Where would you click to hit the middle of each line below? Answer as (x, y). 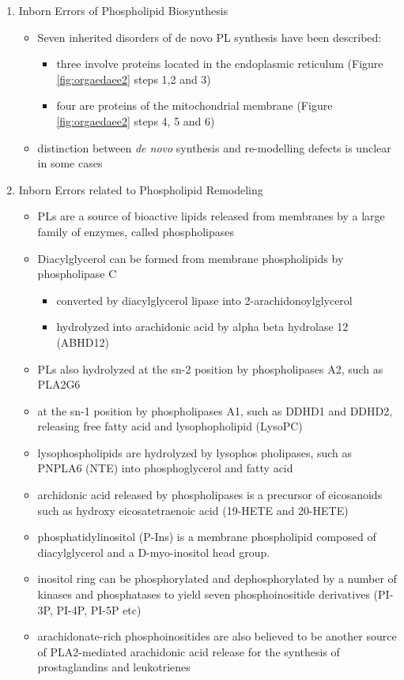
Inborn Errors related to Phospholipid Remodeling (141, 189)
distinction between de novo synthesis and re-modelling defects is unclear (214, 147)
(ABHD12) (83, 342)
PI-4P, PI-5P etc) (99, 609)
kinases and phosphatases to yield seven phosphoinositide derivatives (204, 594)
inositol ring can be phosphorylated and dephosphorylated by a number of (217, 579)
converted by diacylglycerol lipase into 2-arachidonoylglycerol (204, 300)
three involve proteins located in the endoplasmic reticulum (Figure (220, 64)
